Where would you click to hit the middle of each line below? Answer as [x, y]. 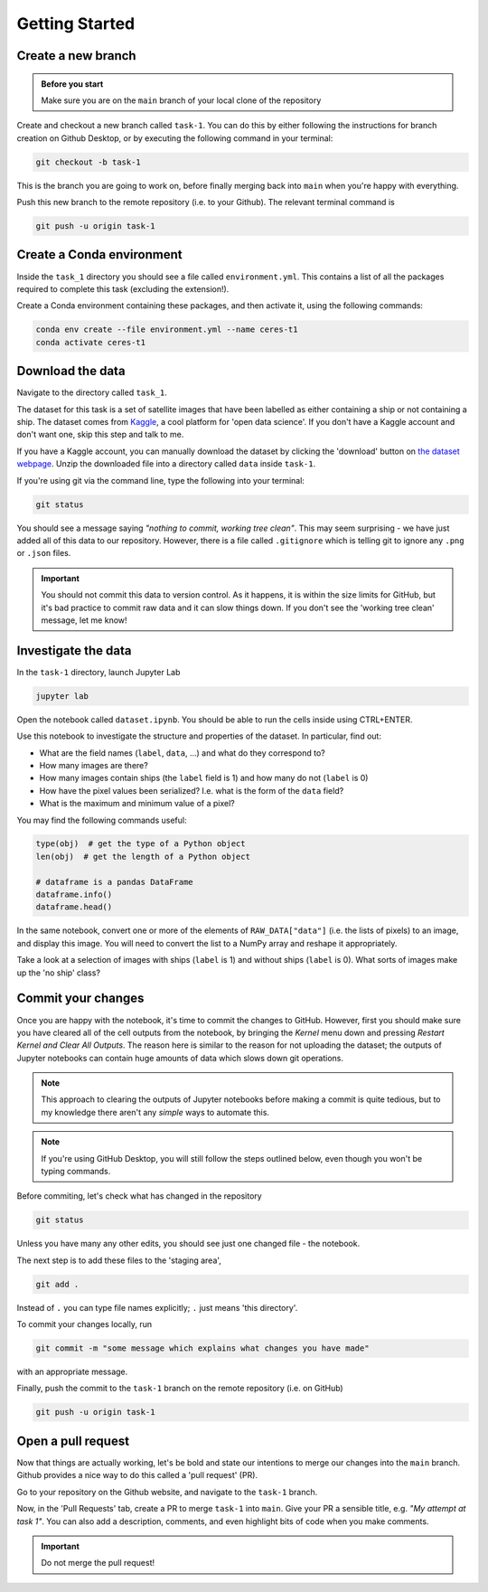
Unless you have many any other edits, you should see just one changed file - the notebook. [188, 1244]
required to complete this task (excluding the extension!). [123, 288]
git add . [57, 1284]
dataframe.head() [74, 907]
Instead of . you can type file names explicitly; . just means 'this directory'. [157, 1307]
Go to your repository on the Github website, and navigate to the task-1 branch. [167, 1492]
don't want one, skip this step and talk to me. [100, 435]
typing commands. [76, 1172]
